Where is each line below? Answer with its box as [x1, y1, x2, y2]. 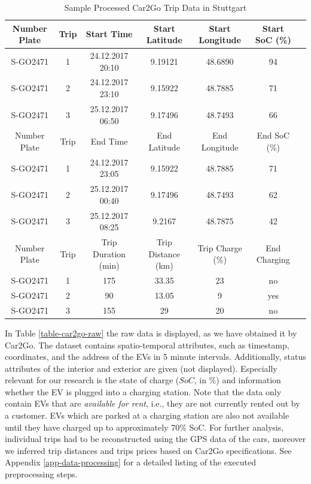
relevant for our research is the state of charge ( [5, 374, 179, 386]
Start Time [86, 28, 133, 40]
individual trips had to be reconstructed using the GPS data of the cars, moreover [5, 432, 306, 445]
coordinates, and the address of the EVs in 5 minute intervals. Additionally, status [5, 350, 306, 363]
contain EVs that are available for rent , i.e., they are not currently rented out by [5, 397, 300, 410]
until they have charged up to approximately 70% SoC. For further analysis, [5, 420, 284, 433]
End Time [90, 135, 128, 148]
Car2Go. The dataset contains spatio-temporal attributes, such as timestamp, [5, 338, 289, 351]
